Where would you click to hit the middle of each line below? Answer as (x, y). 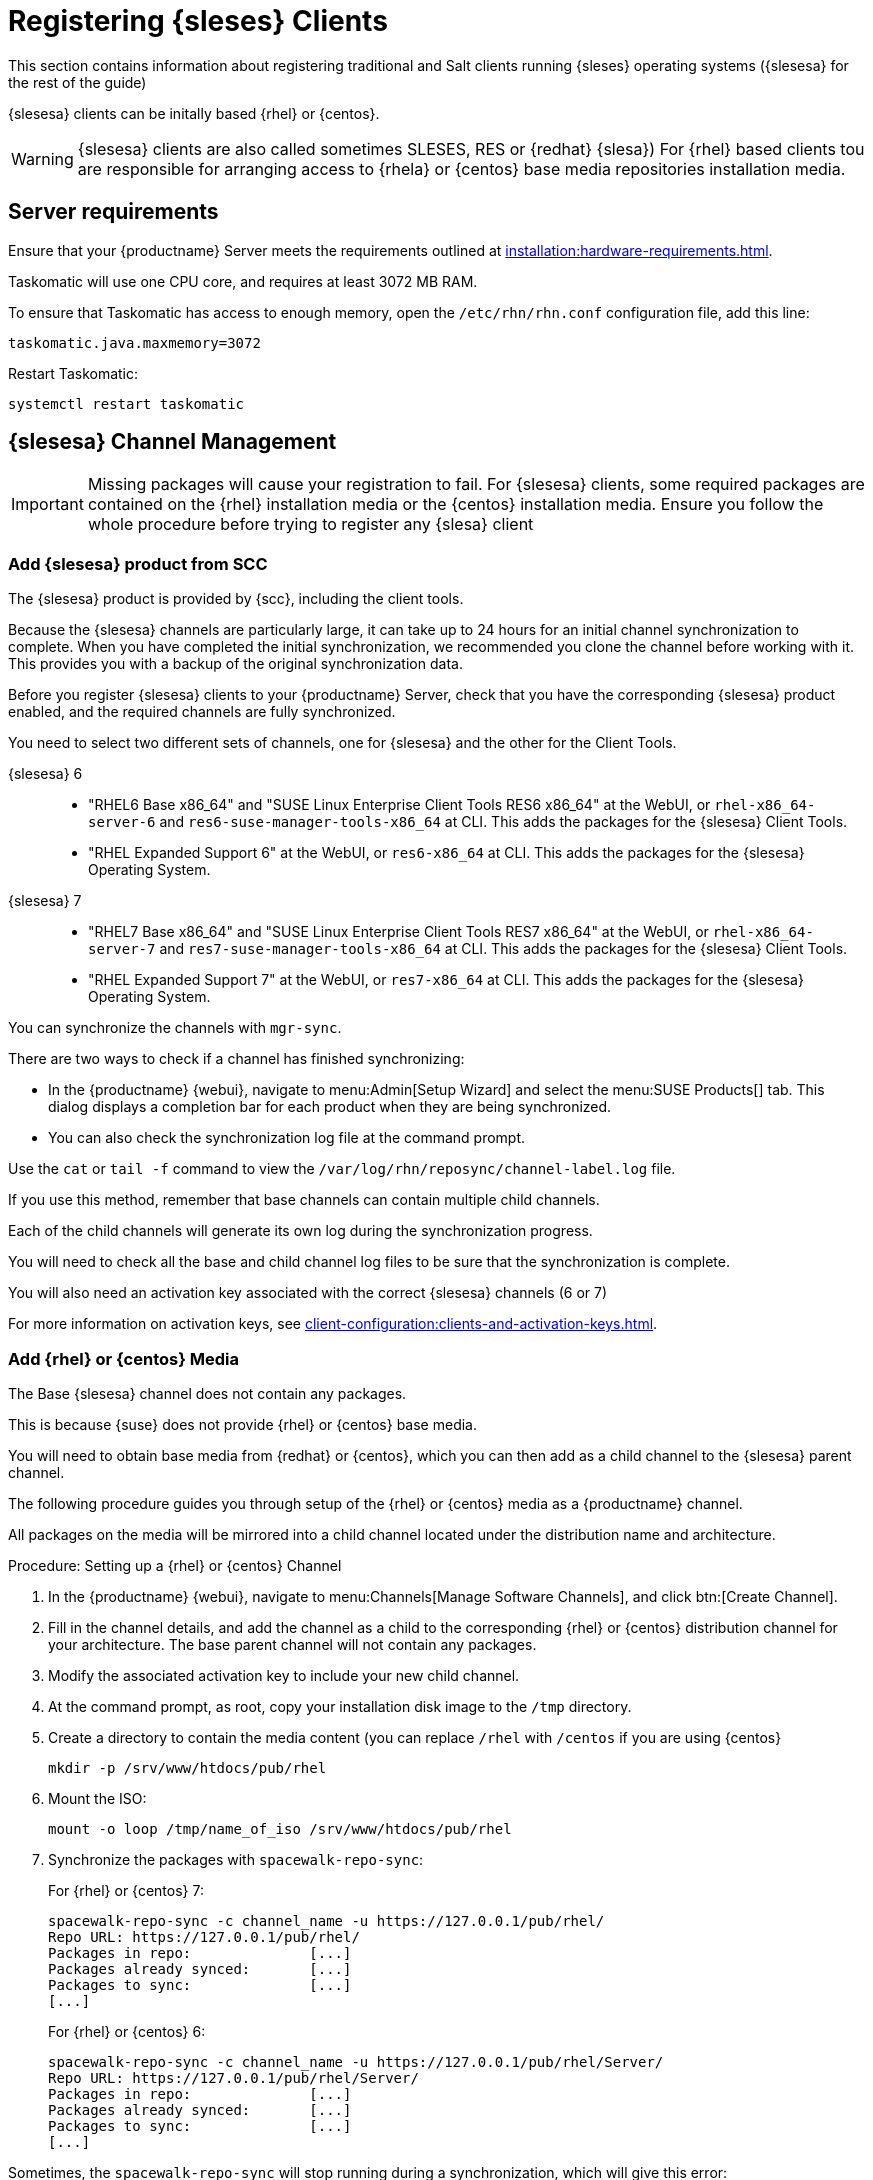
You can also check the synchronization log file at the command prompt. (287, 1138)
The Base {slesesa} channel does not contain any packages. (207, 1393)
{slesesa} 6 (45, 774)
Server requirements (113, 212)
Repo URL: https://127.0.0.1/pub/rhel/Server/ (233, 2077)
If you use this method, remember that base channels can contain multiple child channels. (304, 1200)
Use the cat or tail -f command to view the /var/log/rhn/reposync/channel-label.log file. (342, 1169)
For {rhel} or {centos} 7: (126, 1890)
